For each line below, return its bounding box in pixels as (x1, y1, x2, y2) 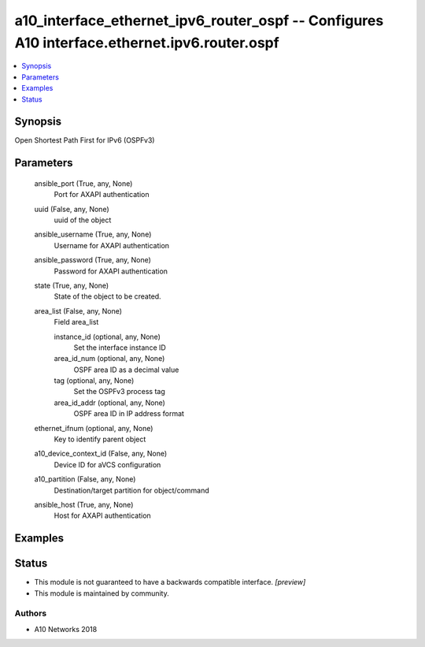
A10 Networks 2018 (34, 624, 98, 634)
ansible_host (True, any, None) (34, 500, 134, 509)
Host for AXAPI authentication (54, 511, 151, 520)
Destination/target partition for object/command (54, 485, 209, 495)
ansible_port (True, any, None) (34, 178, 133, 188)
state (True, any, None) (34, 281, 109, 290)
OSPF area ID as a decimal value (73, 365, 179, 374)
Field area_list (54, 318, 99, 327)
